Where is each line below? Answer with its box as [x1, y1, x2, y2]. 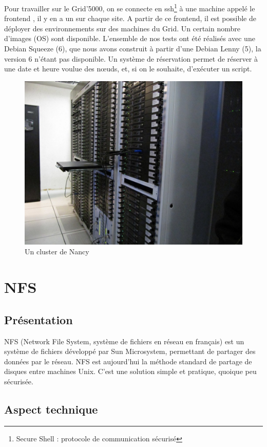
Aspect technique [4, 401, 98, 417]
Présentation [4, 311, 73, 327]
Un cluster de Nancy [25, 246, 89, 257]
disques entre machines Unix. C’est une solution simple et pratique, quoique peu [4, 366, 257, 377]
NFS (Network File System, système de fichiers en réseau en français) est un [4, 336, 244, 346]
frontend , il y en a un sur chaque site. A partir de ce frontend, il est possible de [4, 13, 256, 24]
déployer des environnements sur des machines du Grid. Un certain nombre [4, 23, 240, 33]
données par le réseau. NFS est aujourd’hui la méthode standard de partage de [4, 356, 252, 366]
